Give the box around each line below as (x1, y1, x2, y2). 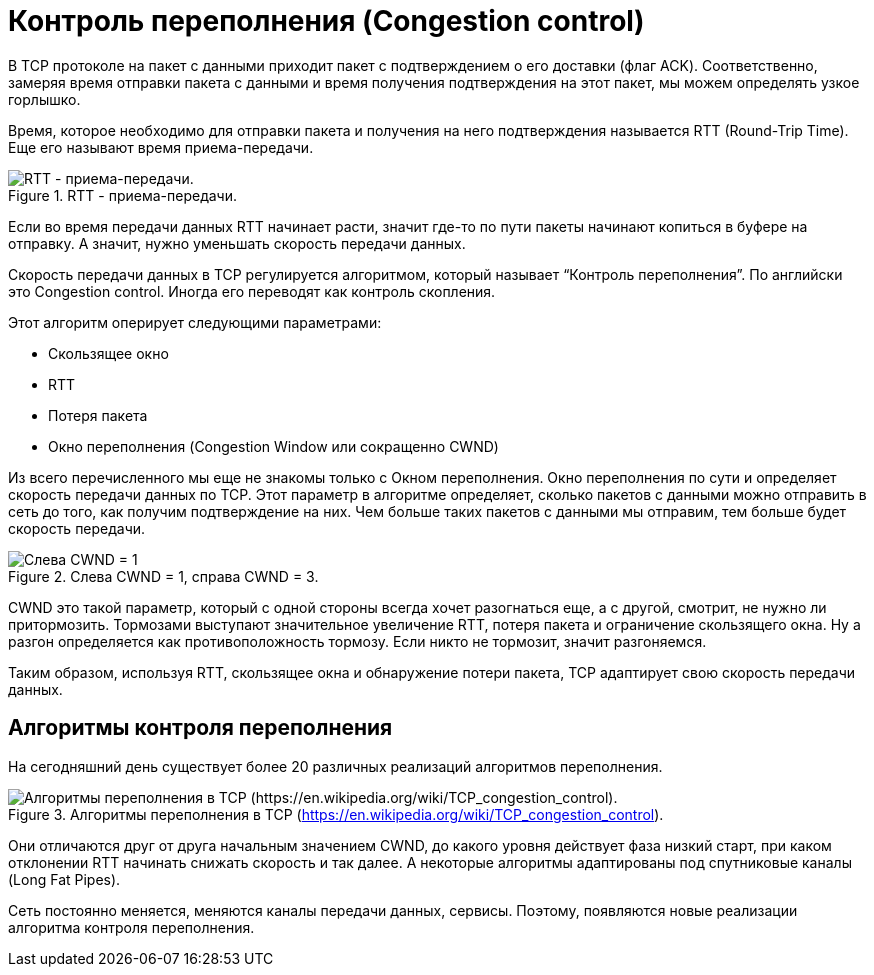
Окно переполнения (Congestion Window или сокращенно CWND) (48, 437, 499, 455)
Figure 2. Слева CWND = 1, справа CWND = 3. (8, 567, 319, 585)
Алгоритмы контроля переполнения (8, 715, 393, 741)
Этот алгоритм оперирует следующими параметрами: (8, 313, 382, 331)
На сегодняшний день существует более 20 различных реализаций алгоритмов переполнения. (8, 757, 663, 775)
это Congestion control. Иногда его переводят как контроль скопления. (8, 282, 496, 300)
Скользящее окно (48, 344, 169, 362)
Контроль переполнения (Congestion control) (8, 4, 645, 38)
